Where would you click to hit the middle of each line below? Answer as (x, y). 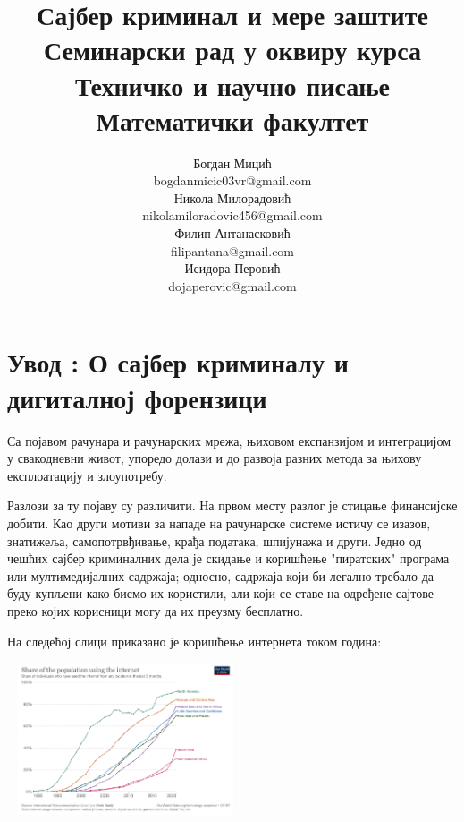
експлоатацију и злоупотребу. (87, 475)
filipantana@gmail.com (232, 250)
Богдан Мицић (232, 163)
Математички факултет (232, 120)
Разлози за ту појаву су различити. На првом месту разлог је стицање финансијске (232, 505)
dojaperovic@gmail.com (232, 285)
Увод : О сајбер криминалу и (178, 362)
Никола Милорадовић (232, 197)
